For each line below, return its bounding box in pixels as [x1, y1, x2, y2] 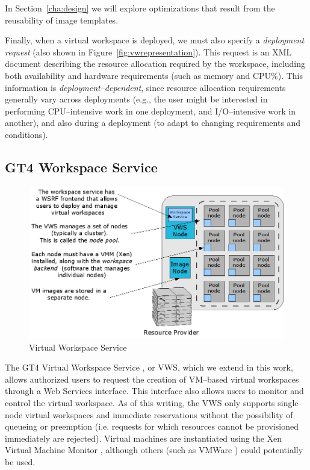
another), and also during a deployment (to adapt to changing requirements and [5, 116, 301, 129]
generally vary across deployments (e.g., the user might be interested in [5, 93, 268, 105]
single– [277, 396, 303, 409]
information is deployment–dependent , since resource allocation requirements [5, 81, 286, 93]
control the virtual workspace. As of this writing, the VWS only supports [5, 396, 275, 409]
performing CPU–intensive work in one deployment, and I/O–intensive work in [5, 104, 296, 117]
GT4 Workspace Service [5, 157, 158, 176]
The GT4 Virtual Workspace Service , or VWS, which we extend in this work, [5, 361, 293, 374]
